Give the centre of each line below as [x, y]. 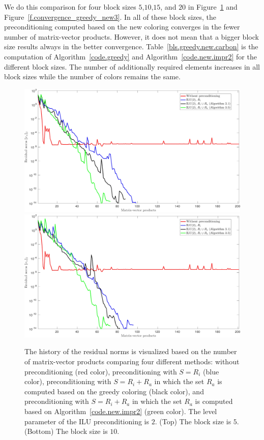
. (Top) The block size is [193, 421]
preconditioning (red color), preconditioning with [101, 371]
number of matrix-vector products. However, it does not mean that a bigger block [131, 36]
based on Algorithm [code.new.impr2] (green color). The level [121, 411]
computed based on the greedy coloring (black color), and [114, 391]
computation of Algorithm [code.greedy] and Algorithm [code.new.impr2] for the [130, 56]
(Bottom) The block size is [66, 431]
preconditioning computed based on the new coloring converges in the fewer [122, 27]
